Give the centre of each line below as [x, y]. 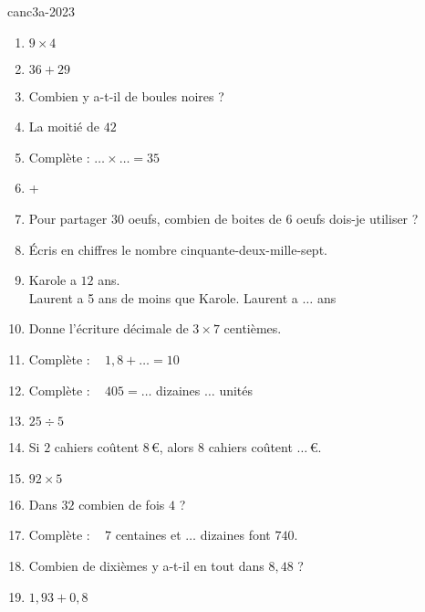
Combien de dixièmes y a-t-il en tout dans [146, 565]
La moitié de [64, 127]
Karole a [52, 280]
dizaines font [235, 535]
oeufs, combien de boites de [205, 218]
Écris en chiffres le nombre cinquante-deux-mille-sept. [178, 249]
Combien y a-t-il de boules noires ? [126, 95]
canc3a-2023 [41, 11]
